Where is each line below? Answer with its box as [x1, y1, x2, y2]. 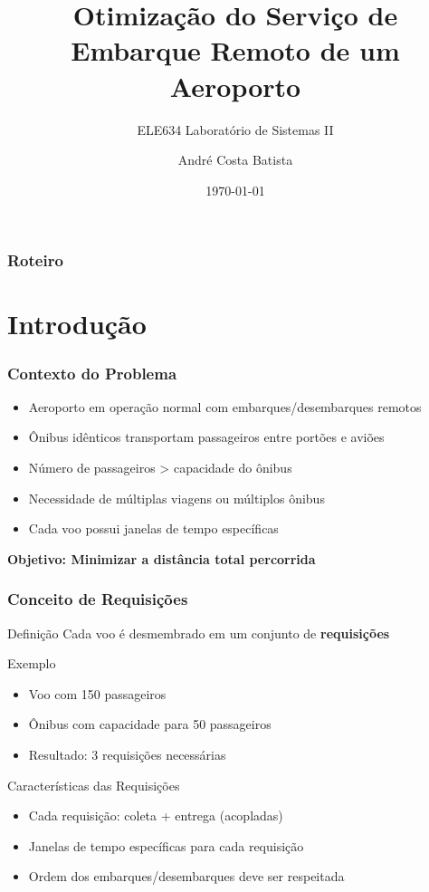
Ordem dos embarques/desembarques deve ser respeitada [28, 867, 345, 886]
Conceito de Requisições [7, 588, 188, 610]
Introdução [7, 305, 147, 342]
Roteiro [7, 249, 63, 272]
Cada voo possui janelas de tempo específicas [28, 519, 279, 538]
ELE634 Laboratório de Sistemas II [137, 120, 334, 139]
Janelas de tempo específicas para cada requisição [28, 836, 304, 855]
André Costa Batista [177, 150, 293, 169]
